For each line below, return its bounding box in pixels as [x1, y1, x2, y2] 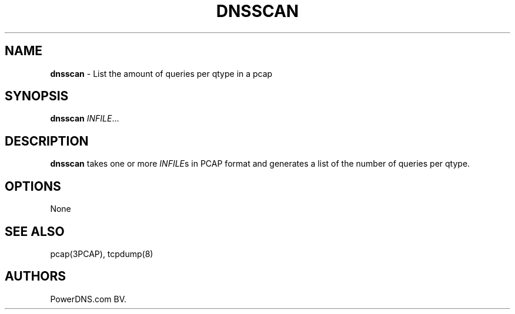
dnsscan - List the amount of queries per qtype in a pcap [50, 68, 273, 79]
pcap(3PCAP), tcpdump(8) [50, 248, 153, 259]
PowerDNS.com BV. [50, 293, 127, 304]
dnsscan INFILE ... [50, 113, 119, 124]
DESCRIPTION [5, 133, 89, 148]
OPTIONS [5, 178, 61, 194]
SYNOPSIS [5, 89, 69, 104]
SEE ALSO [5, 224, 65, 239]
